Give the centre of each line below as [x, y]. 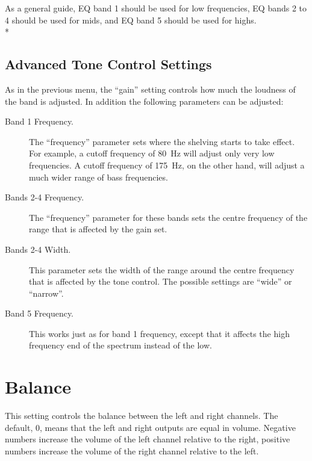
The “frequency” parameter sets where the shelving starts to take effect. [162, 141]
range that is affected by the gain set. [98, 229]
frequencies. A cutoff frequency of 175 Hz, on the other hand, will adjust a [167, 165]
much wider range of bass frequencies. [98, 177]
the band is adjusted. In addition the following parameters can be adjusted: [144, 101]
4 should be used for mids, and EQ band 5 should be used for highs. [131, 20]
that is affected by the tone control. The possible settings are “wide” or [161, 281]
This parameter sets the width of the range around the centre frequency [162, 269]
